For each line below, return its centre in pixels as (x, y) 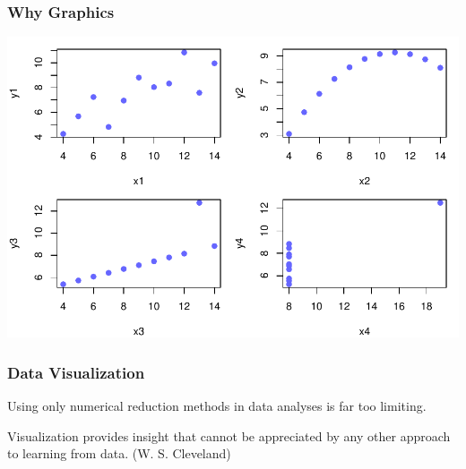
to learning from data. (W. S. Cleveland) (119, 453)
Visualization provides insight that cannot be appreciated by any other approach (229, 435)
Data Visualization (76, 372)
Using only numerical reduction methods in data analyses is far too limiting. (217, 406)
